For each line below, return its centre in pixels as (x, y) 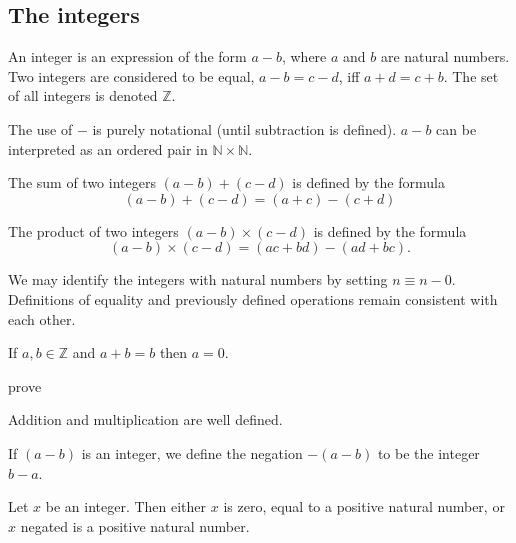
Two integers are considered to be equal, (131, 75)
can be (456, 128)
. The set (471, 75)
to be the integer (428, 452)
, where (304, 56)
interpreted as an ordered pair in (108, 148)
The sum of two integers (82, 182)
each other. (42, 318)
